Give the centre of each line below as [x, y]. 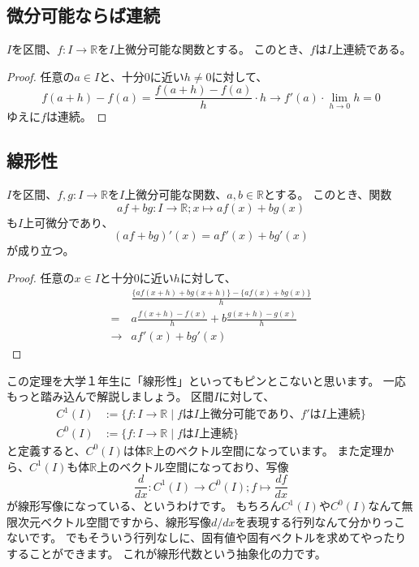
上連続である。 [371, 49]
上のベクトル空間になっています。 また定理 [268, 450]
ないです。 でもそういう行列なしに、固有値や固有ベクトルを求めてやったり [207, 537]
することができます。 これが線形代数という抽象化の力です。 [166, 553]
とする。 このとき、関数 [328, 194]
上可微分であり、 [68, 222]
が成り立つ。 [41, 250]
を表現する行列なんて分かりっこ [320, 521]
